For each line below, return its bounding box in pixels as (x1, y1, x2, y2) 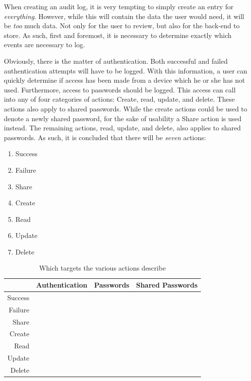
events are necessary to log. (4, 39, 85, 50)
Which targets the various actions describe (39, 263, 166, 273)
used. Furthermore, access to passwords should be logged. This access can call (4, 84, 236, 94)
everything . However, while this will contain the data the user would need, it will (4, 11, 244, 21)
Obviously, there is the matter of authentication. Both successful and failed (4, 55, 228, 66)
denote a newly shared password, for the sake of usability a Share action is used (4, 113, 242, 123)
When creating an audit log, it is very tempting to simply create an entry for (4, 1, 233, 11)
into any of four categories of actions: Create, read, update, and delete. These (4, 94, 235, 104)
